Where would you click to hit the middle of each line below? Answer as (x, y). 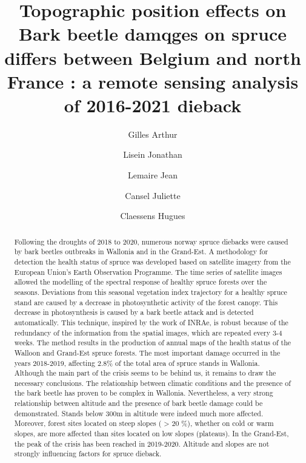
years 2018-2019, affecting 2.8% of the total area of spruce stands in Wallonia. (137, 363)
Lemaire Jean (153, 175)
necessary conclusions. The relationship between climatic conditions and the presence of (152, 383)
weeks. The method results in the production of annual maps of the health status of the (153, 343)
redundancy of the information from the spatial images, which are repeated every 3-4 (148, 332)
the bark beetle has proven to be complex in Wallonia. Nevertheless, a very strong (144, 393)
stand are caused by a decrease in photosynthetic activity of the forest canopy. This (146, 302)
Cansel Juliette (153, 195)
